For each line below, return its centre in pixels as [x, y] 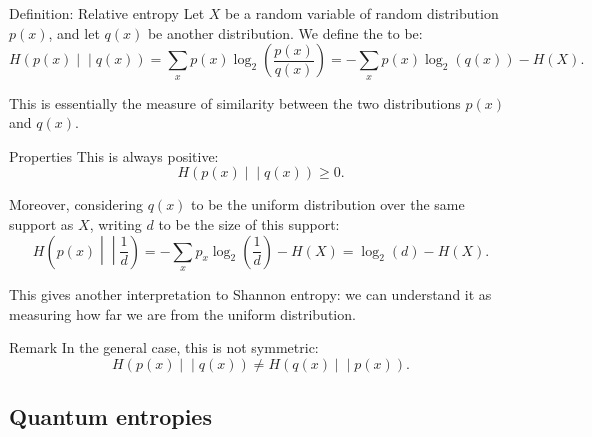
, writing [115, 223]
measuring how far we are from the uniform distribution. [182, 313]
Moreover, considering [76, 204]
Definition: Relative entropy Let [107, 13]
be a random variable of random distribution [362, 13]
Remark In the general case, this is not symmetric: [164, 347]
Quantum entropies [110, 416]
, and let [74, 32]
